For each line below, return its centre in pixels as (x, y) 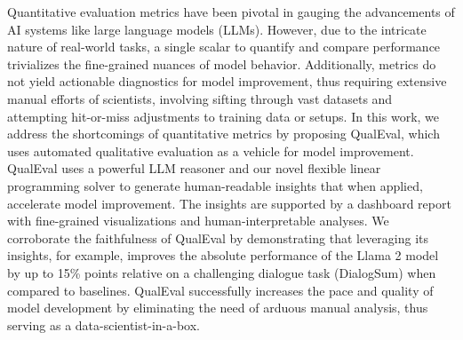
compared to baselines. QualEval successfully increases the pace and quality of (220, 290)
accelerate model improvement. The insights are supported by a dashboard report (229, 203)
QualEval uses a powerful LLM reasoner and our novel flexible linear (194, 168)
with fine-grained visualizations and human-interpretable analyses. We (198, 221)
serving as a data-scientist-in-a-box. (104, 324)
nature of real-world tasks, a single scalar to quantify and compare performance (224, 47)
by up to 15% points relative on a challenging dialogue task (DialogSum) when (222, 272)
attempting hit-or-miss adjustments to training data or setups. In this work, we (224, 116)
